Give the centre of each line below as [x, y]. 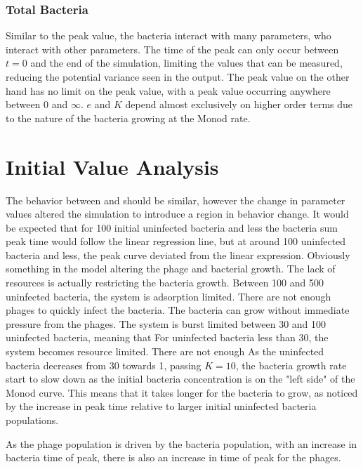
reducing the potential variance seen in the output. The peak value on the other [178, 77]
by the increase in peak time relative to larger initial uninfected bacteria [161, 406]
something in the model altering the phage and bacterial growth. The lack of [171, 269]
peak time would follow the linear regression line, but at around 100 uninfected [176, 241]
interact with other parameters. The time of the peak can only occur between [172, 49]
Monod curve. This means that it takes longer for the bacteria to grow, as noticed [182, 392]
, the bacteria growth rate [291, 365]
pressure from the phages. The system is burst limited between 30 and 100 [166, 323]
